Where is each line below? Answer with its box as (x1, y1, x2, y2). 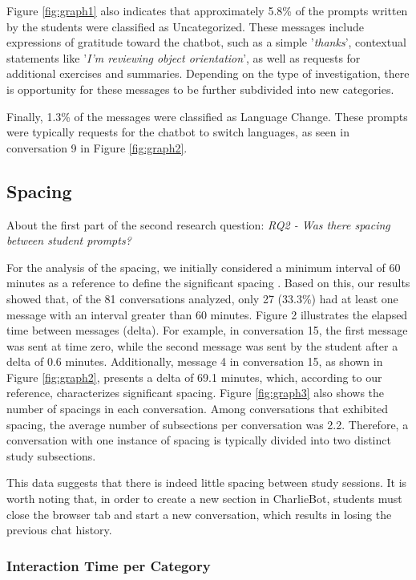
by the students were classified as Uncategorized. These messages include (6, 18, 364, 34)
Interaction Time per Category (6, 555, 211, 575)
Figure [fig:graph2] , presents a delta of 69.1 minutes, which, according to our (6, 368, 382, 385)
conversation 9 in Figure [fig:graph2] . (6, 139, 188, 156)
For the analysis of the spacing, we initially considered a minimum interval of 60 (6, 258, 401, 275)
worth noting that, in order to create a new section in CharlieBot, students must (6, 490, 402, 507)
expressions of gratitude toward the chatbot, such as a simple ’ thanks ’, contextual (6, 34, 406, 51)
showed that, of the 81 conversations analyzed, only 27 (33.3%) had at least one (6, 290, 398, 306)
